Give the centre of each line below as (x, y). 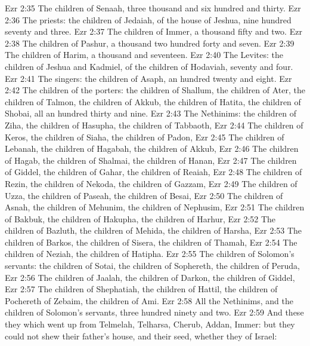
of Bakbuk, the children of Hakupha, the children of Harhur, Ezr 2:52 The (140, 218)
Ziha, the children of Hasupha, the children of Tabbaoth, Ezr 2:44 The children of (154, 125)
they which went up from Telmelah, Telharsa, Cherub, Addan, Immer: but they (150, 324)
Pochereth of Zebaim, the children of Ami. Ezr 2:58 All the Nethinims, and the (149, 300)
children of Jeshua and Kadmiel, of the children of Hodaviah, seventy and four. (149, 66)
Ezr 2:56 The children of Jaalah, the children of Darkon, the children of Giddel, (150, 277)
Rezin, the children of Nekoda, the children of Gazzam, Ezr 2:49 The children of (151, 183)
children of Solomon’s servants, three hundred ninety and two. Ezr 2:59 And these (154, 312)
